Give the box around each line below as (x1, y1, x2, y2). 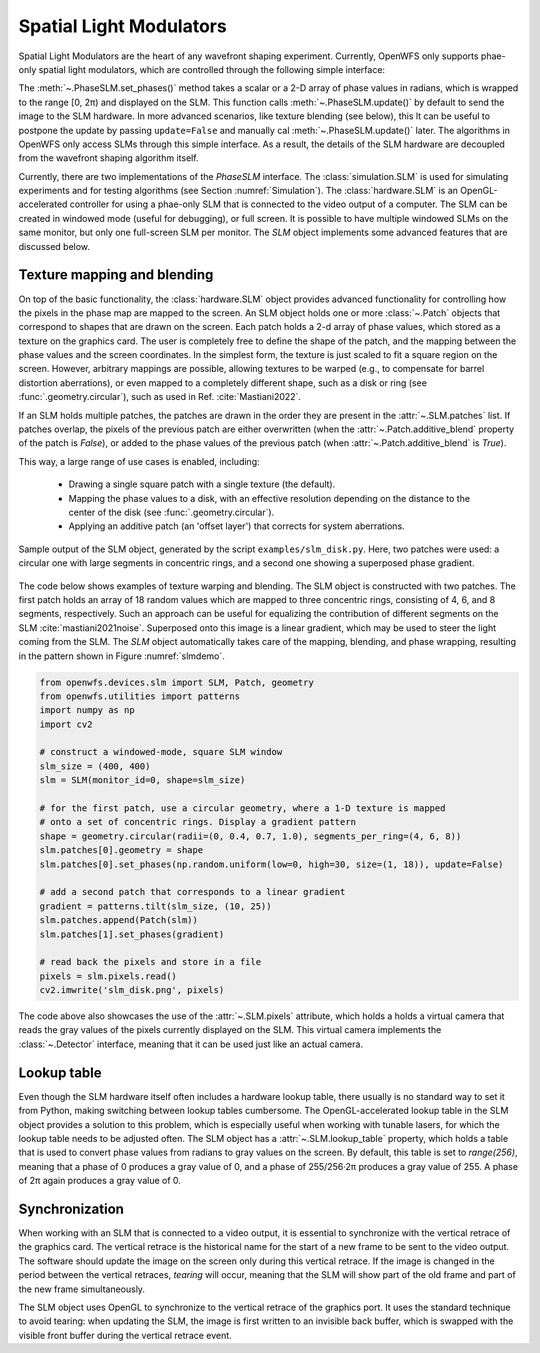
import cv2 (39, 718, 93, 730)
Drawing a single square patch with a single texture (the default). (68, 478, 336, 490)
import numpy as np (39, 705, 135, 716)
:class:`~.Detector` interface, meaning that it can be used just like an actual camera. (18, 1038, 364, 1050)
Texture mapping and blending (18, 266, 214, 284)
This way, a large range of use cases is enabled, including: (18, 455, 260, 467)
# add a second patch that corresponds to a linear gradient (39, 886, 346, 898)
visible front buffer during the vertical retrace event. (18, 1329, 232, 1341)
